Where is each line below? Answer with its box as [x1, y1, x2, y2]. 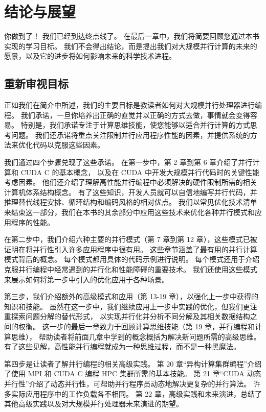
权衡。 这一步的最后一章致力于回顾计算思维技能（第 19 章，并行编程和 [18, 321, 255, 331]
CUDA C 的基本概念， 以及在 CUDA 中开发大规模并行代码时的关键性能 [20, 166, 259, 177]
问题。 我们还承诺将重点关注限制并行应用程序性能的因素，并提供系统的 [11, 129, 250, 140]
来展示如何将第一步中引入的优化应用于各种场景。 [4, 274, 169, 284]
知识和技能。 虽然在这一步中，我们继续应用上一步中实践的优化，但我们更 [4, 301, 250, 311]
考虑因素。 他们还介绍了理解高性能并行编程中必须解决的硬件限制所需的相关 [4, 177, 257, 187]
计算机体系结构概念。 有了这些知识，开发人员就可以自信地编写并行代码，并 [4, 186, 257, 197]
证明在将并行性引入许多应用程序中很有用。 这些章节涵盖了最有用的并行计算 [4, 244, 257, 254]
